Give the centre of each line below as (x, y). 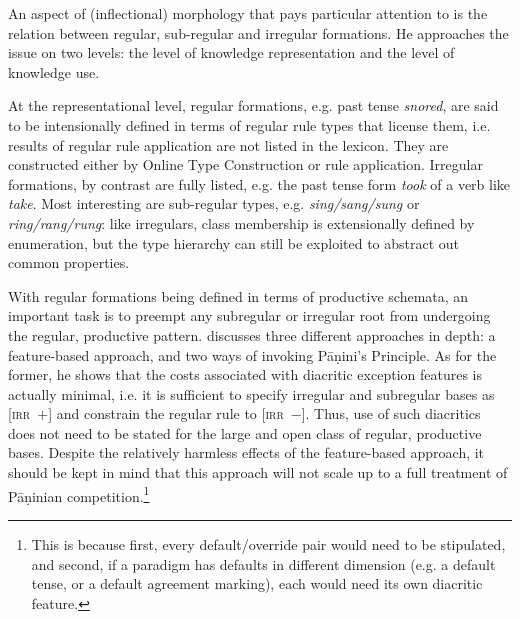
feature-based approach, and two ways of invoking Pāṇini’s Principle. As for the (252, 354)
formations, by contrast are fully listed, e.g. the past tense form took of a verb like (259, 183)
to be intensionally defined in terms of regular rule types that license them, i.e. (249, 124)
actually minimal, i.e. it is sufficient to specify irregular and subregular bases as (251, 393)
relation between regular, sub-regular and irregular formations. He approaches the (258, 32)
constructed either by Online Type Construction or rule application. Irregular (245, 164)
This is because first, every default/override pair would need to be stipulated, (268, 543)
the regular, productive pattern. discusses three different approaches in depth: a (252, 334)
